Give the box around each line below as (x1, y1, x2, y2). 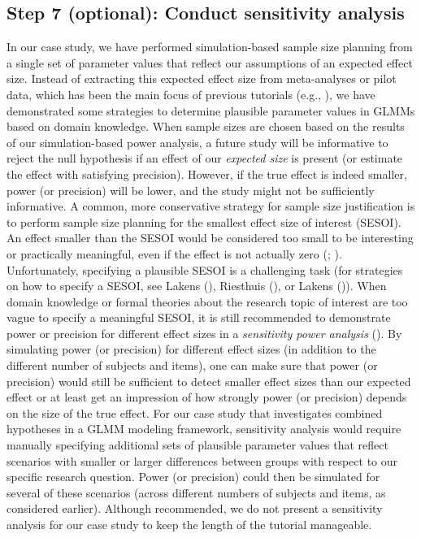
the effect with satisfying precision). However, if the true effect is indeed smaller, (7, 165, 407, 182)
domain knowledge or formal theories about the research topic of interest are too (7, 293, 408, 310)
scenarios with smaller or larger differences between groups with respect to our (7, 452, 398, 469)
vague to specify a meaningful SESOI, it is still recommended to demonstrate (7, 309, 391, 326)
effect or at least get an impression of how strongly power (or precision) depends (7, 388, 407, 406)
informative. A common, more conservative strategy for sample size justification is (7, 197, 415, 215)
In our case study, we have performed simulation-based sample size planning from (7, 38, 413, 55)
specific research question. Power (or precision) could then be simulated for (7, 468, 380, 485)
